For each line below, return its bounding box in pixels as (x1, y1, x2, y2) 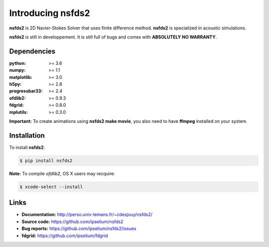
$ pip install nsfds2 (19, 158, 73, 163)
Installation (9, 131, 45, 140)
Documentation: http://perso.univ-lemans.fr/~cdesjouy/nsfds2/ (21, 212, 153, 218)
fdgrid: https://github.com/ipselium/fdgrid (21, 233, 108, 239)
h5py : (9, 81, 22, 87)
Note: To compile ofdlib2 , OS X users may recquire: (9, 170, 116, 177)
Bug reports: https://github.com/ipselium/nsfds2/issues (21, 226, 136, 232)
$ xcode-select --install (19, 184, 83, 190)
